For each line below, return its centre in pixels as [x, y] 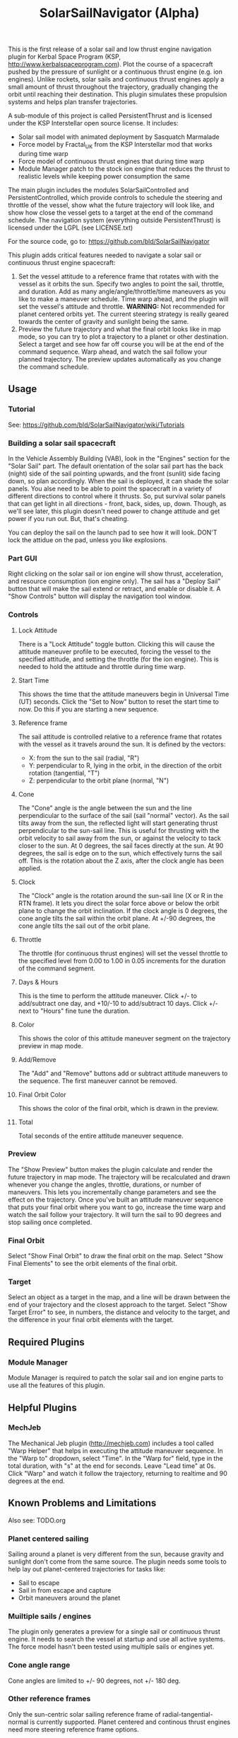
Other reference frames [49, 1699]
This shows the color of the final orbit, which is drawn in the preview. [118, 1108]
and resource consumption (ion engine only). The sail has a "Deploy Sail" [114, 581]
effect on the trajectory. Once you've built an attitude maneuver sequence [116, 1199]
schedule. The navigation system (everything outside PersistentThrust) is [114, 220]
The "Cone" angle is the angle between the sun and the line [105, 808]
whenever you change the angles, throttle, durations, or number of [105, 1184]
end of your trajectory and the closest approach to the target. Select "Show [118, 1305]
